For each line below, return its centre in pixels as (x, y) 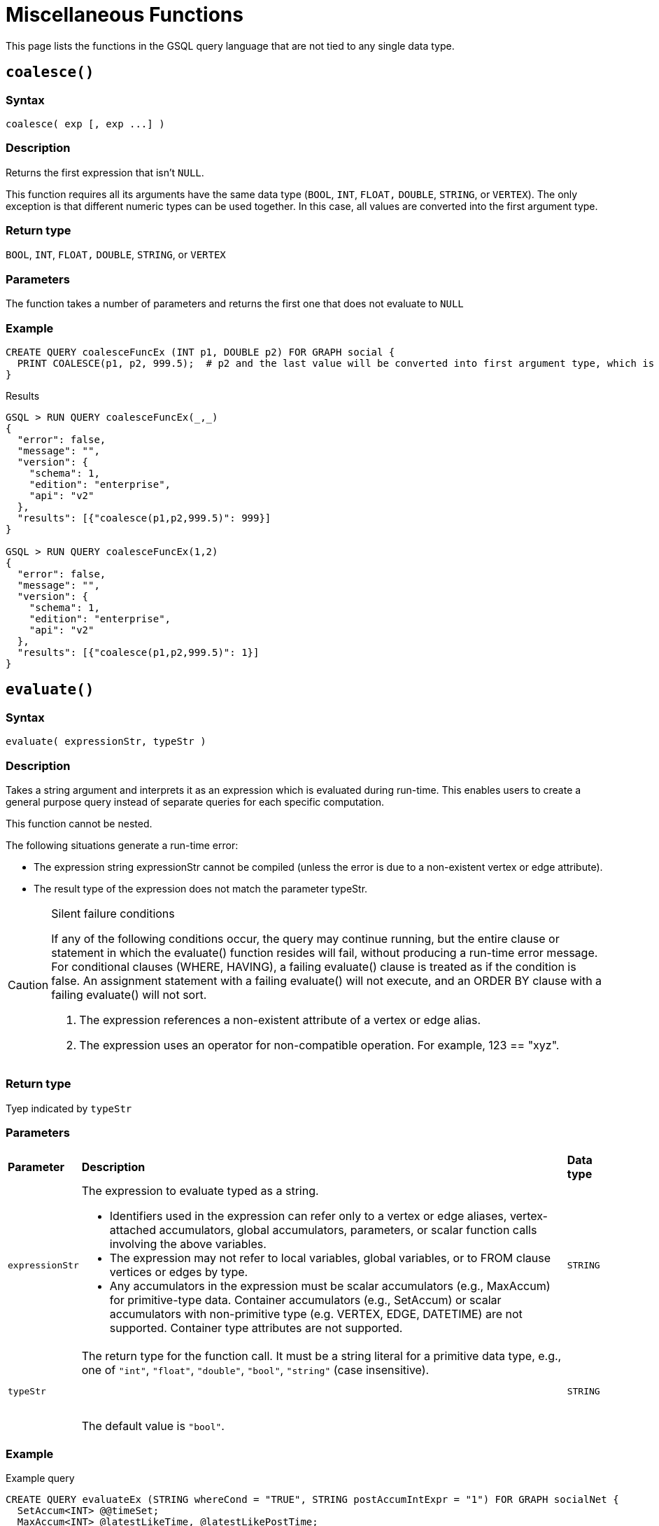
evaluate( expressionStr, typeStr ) (106, 742)
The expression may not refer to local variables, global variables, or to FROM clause (330, 1258)
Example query (40, 1478)
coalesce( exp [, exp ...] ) (85, 124)
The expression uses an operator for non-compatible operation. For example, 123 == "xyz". (319, 1045)
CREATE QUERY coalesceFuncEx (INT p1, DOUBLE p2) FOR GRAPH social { (200, 352)
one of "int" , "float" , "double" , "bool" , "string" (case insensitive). (255, 1370)
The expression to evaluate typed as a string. (200, 1191)
